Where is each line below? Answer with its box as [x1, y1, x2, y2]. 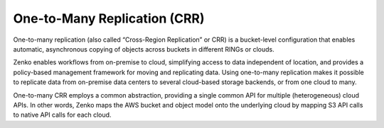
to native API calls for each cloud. [13, 110, 112, 120]
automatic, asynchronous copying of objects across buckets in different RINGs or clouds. [13, 45, 274, 53]
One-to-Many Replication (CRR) [13, 11, 206, 26]
